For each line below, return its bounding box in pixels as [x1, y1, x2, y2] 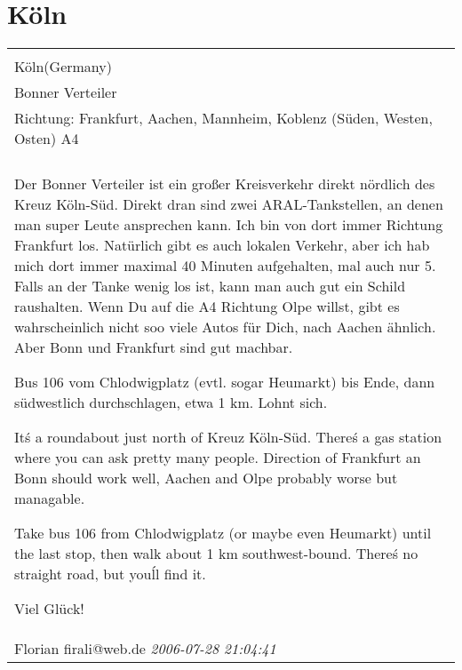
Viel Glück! [14, 598, 84, 619]
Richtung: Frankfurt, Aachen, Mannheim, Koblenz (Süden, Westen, [14, 108, 433, 129]
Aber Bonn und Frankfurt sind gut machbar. [14, 337, 293, 358]
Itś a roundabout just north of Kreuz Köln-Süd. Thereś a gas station [14, 427, 442, 448]
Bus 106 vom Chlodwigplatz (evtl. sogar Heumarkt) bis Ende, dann [14, 371, 435, 393]
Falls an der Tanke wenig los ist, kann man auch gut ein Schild [14, 275, 406, 297]
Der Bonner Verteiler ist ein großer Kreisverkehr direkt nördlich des [14, 173, 435, 195]
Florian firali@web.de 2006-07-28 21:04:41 [14, 638, 276, 659]
